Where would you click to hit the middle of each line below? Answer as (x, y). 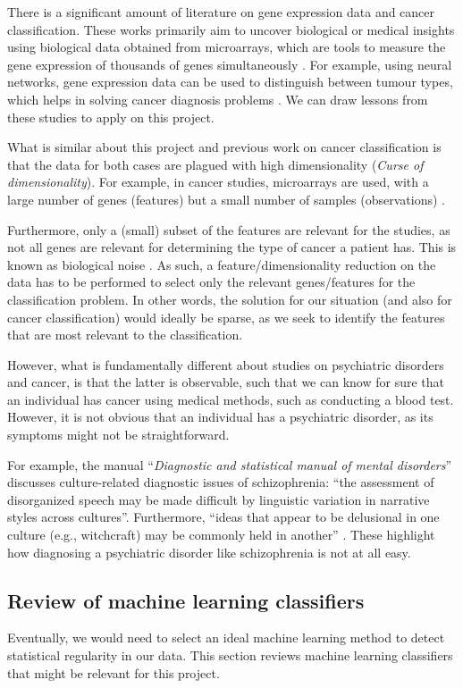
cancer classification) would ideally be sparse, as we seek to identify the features (226, 317)
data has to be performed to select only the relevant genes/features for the (211, 282)
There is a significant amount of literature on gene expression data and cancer (221, 12)
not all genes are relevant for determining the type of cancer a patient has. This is (232, 247)
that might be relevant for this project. (114, 672)
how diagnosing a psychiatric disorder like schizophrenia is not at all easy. (209, 552)
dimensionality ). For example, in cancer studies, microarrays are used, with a (218, 182)
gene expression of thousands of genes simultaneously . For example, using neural (230, 64)
